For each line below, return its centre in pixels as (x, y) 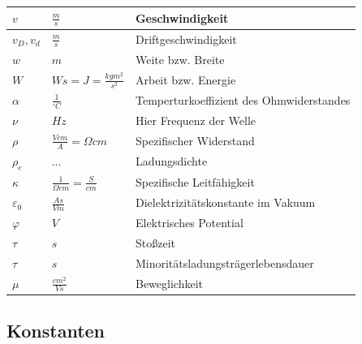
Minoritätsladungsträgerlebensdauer (224, 262)
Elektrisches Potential (189, 223)
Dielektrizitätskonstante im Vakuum (225, 202)
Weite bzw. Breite (180, 59)
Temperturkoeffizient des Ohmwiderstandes (243, 100)
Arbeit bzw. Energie (185, 79)
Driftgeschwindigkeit (186, 39)
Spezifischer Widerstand (195, 140)
